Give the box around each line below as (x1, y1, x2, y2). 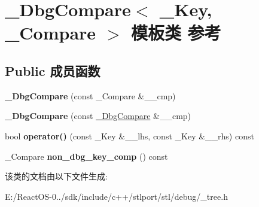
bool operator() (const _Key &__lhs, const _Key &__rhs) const (5, 129, 254, 142)
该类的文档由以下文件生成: (5, 170, 108, 182)
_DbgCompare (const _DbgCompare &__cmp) (5, 109, 191, 122)
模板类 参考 (130, 20, 221, 45)
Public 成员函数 (5, 61, 100, 80)
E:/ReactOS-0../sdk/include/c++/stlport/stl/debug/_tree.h (5, 190, 228, 202)
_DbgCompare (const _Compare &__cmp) (5, 89, 176, 102)
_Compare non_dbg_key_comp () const (5, 150, 168, 162)
